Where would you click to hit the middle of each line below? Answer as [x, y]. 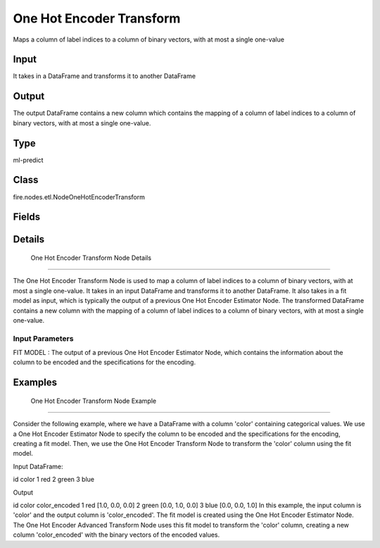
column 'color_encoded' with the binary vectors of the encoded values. [116, 535]
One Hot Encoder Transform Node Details [91, 258]
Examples [35, 383]
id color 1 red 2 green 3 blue [54, 480]
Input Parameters [43, 338]
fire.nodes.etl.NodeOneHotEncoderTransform [79, 197]
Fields [27, 217]
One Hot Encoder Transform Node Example [94, 401]
